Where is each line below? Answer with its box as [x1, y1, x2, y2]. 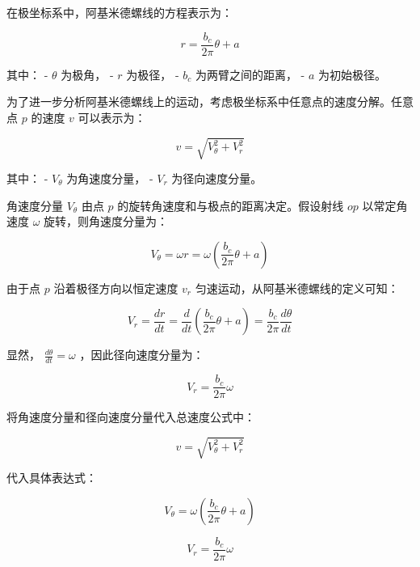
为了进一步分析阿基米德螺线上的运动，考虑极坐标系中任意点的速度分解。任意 [6, 93, 414, 110]
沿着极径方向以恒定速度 [53, 279, 178, 296]
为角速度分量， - [66, 169, 153, 186]
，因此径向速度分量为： [79, 346, 204, 363]
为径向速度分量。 [171, 169, 262, 186]
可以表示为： [78, 108, 146, 125]
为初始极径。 [317, 66, 386, 83]
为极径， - [126, 66, 179, 83]
